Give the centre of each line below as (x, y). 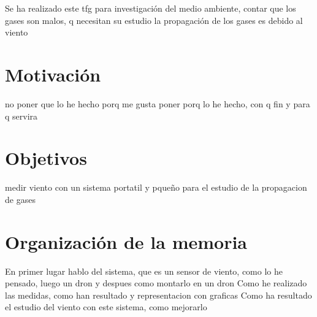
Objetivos (46, 158)
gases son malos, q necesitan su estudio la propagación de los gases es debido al (154, 20)
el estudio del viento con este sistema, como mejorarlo (106, 307)
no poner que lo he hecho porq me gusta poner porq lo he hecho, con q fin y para (158, 103)
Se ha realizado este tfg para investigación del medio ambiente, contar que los (151, 8)
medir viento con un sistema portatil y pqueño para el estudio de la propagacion (156, 187)
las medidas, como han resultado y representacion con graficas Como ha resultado (158, 295)
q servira (21, 116)
